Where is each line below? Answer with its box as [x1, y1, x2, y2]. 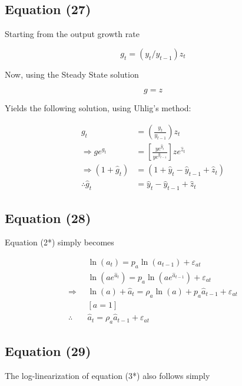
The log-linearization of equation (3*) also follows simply [5, 370, 210, 382]
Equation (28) [5, 208, 91, 227]
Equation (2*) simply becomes [5, 236, 114, 248]
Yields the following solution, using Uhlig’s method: [5, 102, 191, 114]
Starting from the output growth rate [5, 28, 140, 40]
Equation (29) [5, 342, 91, 360]
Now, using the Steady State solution [5, 68, 139, 80]
